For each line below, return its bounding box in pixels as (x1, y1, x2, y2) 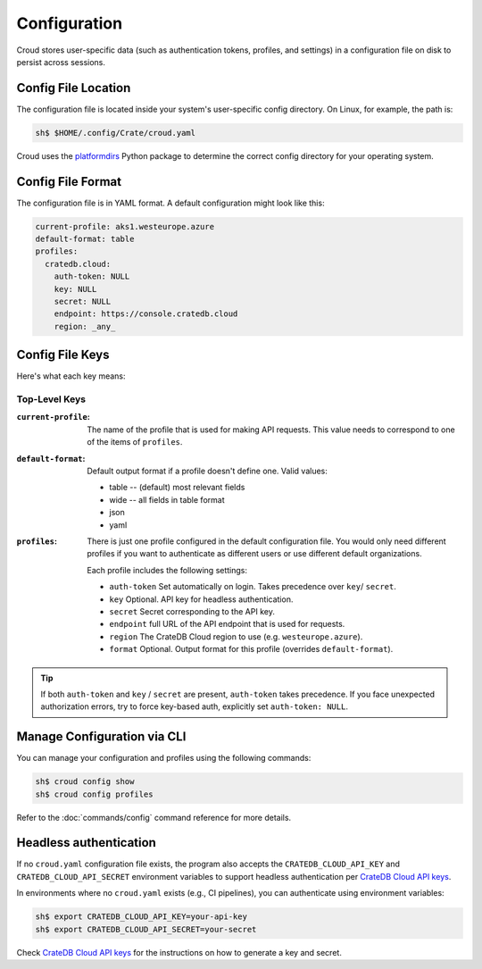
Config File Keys (16, 347, 110, 363)
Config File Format (16, 174, 122, 189)
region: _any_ (54, 322, 116, 331)
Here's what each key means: (16, 371, 126, 381)
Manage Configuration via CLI (16, 729, 187, 745)
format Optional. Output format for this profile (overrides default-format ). (109, 644, 394, 655)
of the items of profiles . (87, 437, 183, 447)
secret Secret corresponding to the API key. (109, 606, 276, 616)
